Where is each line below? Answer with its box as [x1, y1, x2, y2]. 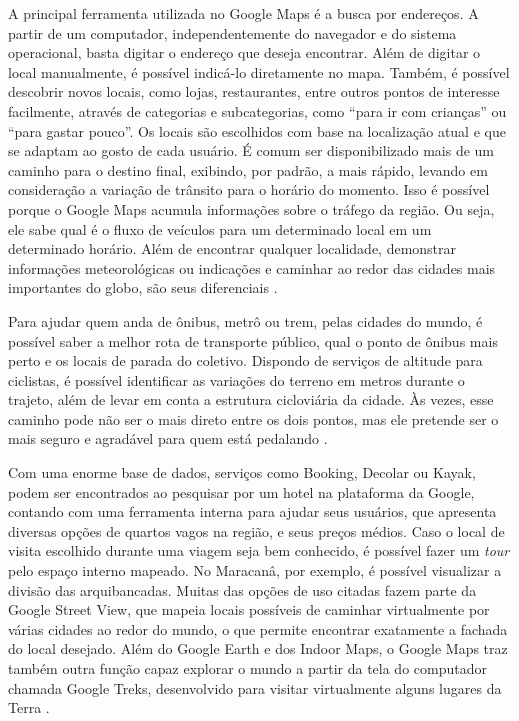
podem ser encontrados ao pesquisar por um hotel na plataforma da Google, [8, 481, 475, 502]
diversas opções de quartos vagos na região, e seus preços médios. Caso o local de [8, 520, 505, 541]
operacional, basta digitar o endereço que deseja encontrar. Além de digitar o [8, 42, 481, 63]
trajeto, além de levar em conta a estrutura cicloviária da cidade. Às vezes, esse [8, 389, 494, 410]
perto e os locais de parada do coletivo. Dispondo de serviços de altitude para [8, 350, 483, 371]
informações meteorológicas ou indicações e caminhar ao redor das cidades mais [8, 257, 496, 278]
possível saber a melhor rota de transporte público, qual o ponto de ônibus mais [8, 330, 498, 351]
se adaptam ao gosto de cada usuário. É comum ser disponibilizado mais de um [8, 140, 495, 161]
